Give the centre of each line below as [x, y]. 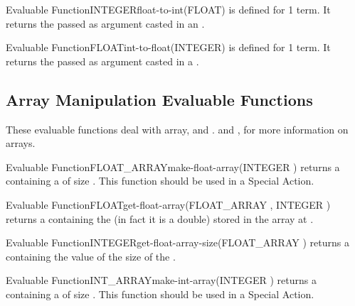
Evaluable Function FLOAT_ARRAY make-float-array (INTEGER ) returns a [173, 166]
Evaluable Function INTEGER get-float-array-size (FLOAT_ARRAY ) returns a [177, 242]
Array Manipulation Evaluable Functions [159, 99]
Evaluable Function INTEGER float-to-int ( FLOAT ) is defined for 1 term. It [168, 9]
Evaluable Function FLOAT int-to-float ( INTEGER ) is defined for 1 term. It [168, 47]
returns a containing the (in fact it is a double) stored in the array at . [160, 218]
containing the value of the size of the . [91, 256]
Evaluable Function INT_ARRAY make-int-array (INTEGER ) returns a [161, 280]
